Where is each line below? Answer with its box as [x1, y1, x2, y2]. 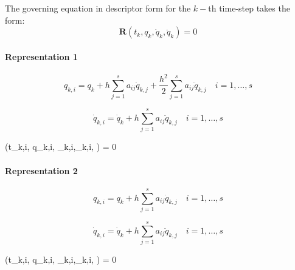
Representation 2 [5, 164, 78, 177]
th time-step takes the [208, 2, 290, 14]
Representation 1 [5, 50, 78, 62]
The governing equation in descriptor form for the [5, 2, 191, 14]
